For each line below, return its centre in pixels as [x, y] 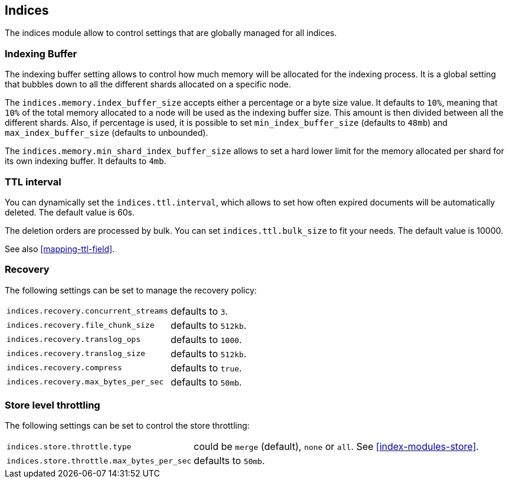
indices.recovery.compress [64, 368]
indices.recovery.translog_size [76, 354]
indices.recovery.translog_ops [74, 340]
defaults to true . [206, 368]
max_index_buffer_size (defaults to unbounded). [107, 133]
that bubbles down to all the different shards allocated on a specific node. [148, 84]
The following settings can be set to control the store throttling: [127, 426]
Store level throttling [53, 405]
